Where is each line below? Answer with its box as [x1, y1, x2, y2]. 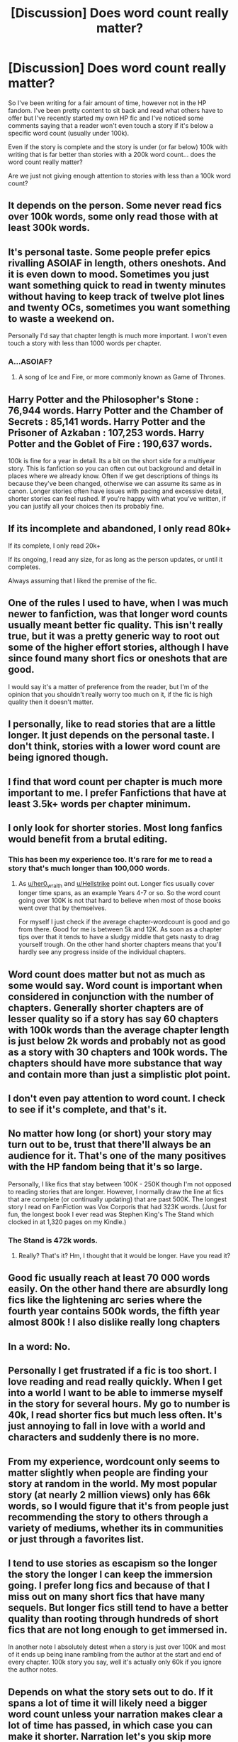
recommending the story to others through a [8, 1511, 209, 1523]
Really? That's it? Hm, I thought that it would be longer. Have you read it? [18, 1252, 231, 1260]
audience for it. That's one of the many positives [8, 1149, 227, 1162]
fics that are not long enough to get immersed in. [8, 1623, 228, 1635]
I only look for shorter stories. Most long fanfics [8, 822, 222, 834]
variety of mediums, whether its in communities [8, 1522, 224, 1534]
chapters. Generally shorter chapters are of [8, 1002, 204, 1014]
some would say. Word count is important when [8, 979, 222, 992]
